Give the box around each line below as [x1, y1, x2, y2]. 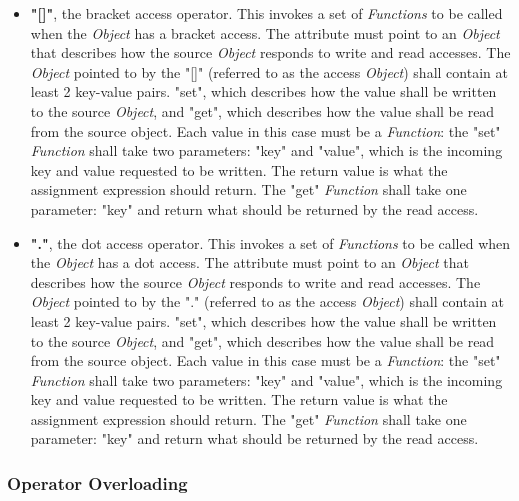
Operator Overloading [7, 470, 188, 495]
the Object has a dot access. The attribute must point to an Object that [30, 252, 469, 273]
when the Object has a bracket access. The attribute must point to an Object [30, 22, 500, 43]
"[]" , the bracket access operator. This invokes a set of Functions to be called [30, 3, 503, 23]
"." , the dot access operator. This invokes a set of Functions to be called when [30, 232, 511, 253]
